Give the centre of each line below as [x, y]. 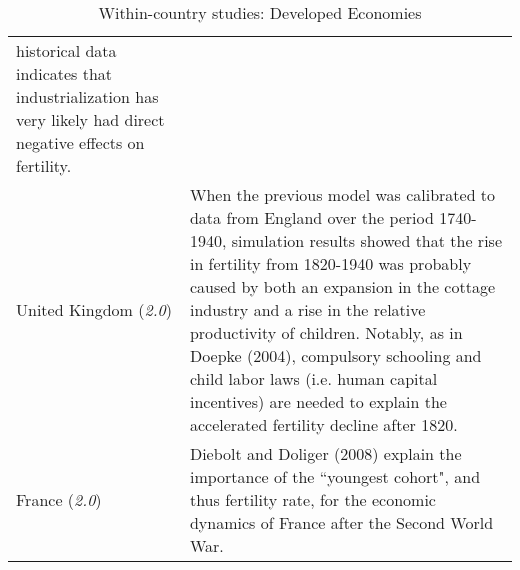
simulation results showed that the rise [367, 240]
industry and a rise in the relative [307, 309]
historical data [66, 50]
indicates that [64, 73]
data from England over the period [311, 217]
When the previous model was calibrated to [342, 194]
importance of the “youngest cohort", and [335, 476]
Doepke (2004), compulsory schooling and [335, 355]
